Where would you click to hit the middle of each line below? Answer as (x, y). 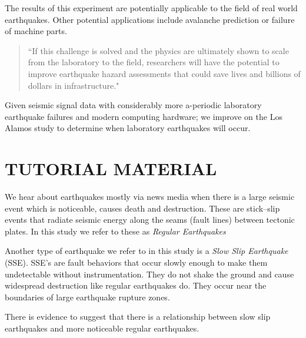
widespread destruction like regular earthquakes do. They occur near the (136, 285)
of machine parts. (36, 31)
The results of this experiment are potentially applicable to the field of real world (151, 8)
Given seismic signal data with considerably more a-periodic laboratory (133, 105)
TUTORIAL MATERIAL (111, 168)
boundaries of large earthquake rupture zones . (87, 297)
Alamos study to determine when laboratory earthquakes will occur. (128, 128)
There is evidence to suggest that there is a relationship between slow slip (138, 317)
